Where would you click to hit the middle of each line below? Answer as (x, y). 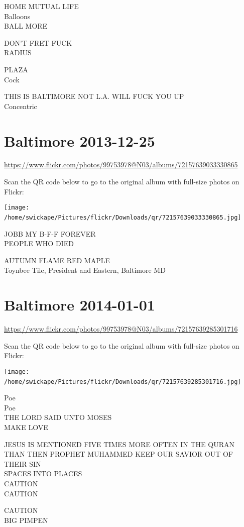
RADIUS (18, 52)
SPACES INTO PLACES (43, 473)
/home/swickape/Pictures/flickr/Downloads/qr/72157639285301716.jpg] (123, 382)
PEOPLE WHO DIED (39, 243)
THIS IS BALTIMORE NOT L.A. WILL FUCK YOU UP (94, 96)
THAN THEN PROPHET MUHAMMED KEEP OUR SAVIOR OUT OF (119, 454)
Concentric (21, 106)
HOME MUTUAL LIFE (41, 6)
